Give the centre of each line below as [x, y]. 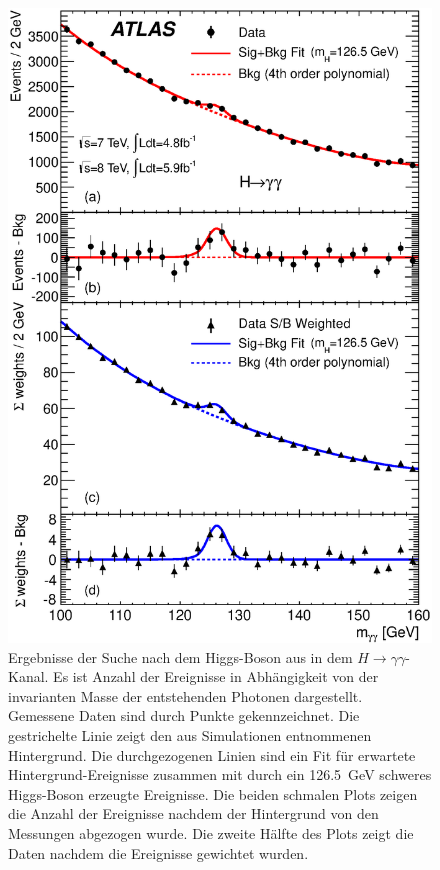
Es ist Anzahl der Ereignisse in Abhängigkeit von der [216, 676]
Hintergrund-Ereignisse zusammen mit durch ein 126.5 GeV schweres [220, 774]
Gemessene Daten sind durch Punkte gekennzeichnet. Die [184, 715]
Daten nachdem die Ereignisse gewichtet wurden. [158, 852]
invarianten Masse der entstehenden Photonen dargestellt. [185, 695]
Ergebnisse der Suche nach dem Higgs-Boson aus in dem [180, 656]
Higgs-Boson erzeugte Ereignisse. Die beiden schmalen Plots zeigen [213, 793]
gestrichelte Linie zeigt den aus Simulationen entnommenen [190, 735]
